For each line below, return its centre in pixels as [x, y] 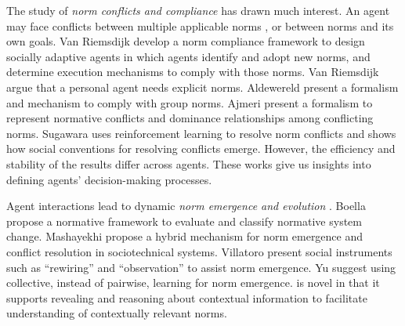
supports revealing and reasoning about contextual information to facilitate [187, 297]
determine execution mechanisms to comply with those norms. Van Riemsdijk [193, 72]
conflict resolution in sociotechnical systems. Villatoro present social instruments [199, 251]
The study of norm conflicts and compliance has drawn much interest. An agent [198, 10]
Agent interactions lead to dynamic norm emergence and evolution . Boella [186, 206]
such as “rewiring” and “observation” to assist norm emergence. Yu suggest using [201, 267]
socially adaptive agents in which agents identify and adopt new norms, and [188, 56]
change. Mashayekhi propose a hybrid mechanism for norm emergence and [185, 236]
